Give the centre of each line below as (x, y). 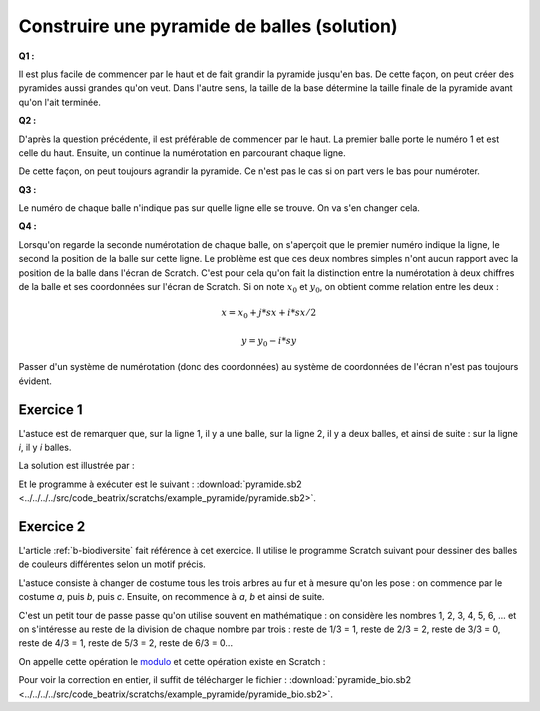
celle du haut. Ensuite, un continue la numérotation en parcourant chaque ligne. (182, 152)
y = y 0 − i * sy (268, 342)
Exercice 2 (52, 526)
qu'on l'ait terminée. (60, 102)
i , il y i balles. (45, 447)
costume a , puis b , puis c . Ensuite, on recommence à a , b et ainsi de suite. (171, 597)
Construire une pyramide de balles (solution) (208, 26)
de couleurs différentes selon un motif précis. (112, 564)
